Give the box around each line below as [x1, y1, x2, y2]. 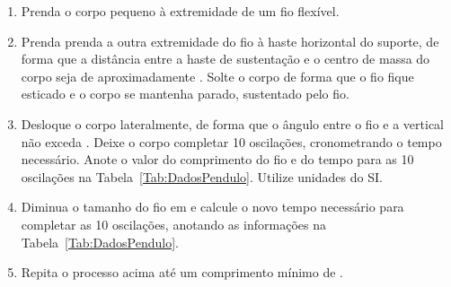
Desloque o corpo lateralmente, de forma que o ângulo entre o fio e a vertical [21, 114, 444, 133]
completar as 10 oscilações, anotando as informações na [21, 214, 326, 233]
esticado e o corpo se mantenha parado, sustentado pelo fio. [21, 84, 349, 103]
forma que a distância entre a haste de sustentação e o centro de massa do [21, 49, 430, 68]
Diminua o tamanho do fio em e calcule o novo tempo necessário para [21, 197, 404, 216]
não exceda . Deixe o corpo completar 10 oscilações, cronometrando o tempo [21, 132, 442, 151]
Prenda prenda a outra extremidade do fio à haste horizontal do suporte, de [21, 31, 439, 50]
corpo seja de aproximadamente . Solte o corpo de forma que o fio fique [21, 66, 414, 85]
